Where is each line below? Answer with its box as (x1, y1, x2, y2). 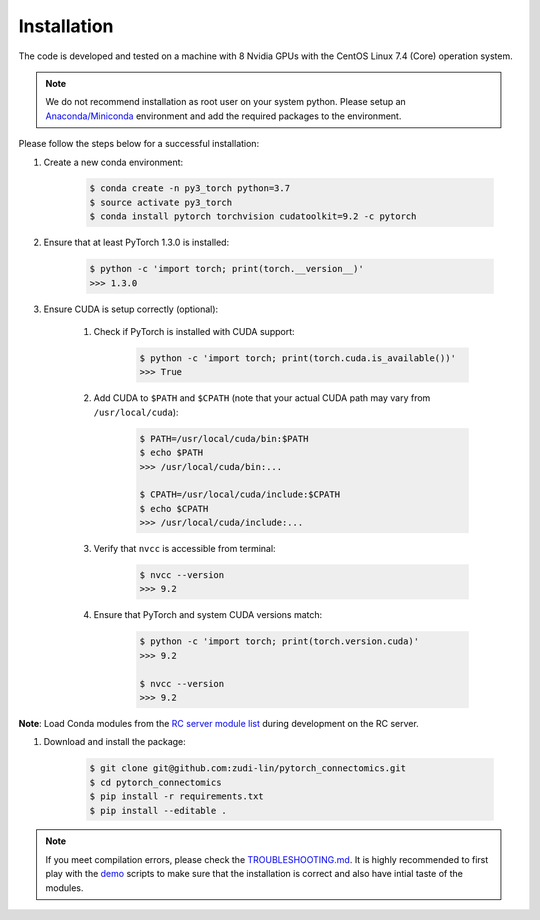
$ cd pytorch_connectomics (89, 776, 222, 788)
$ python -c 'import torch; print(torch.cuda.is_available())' (139, 352, 457, 364)
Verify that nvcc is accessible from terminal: (93, 543, 276, 555)
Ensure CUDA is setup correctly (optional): (43, 303, 219, 315)
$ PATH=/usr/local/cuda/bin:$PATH (139, 433, 309, 444)
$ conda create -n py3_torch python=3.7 (89, 183, 290, 194)
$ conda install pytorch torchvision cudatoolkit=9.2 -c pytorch (89, 211, 417, 222)
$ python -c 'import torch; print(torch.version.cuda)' (139, 636, 420, 647)
